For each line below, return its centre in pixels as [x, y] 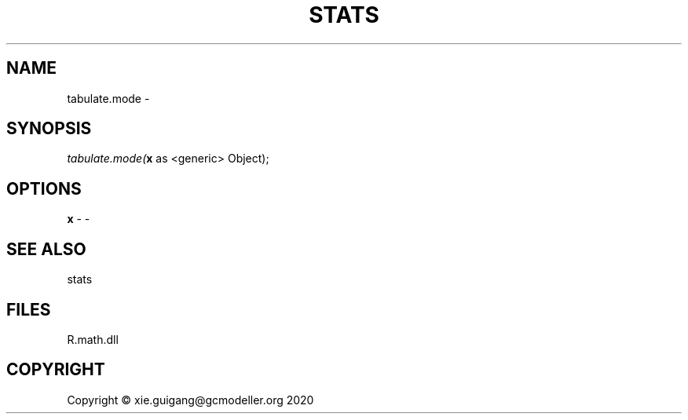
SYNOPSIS [49, 129]
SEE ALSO [46, 249]
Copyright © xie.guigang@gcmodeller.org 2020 [190, 400]
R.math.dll [93, 339]
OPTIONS [44, 188]
